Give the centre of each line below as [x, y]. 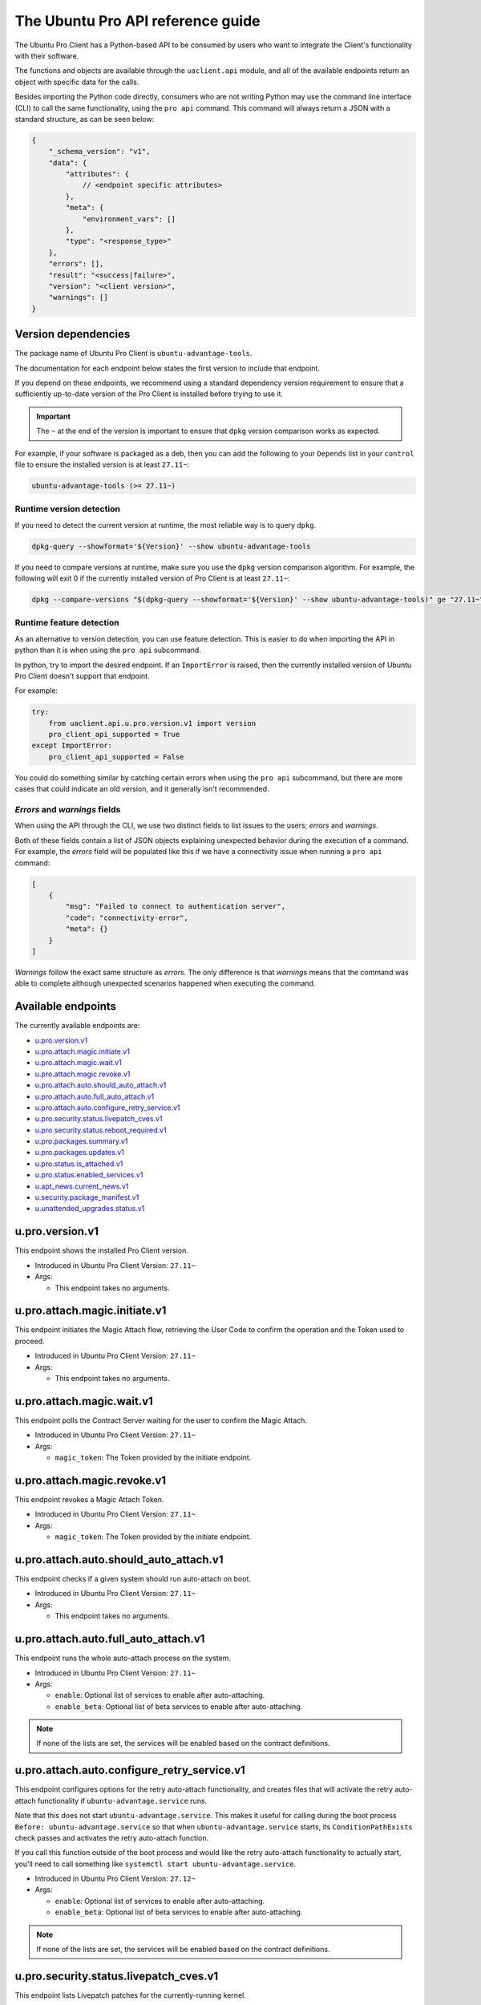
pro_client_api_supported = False [116, 757]
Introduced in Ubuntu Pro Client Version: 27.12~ [115, 1879]
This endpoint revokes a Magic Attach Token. [89, 1499]
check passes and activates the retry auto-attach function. [111, 1837]
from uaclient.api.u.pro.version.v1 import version [152, 723]
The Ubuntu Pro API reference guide [137, 21]
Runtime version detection [67, 509]
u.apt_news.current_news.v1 [82, 1186]
